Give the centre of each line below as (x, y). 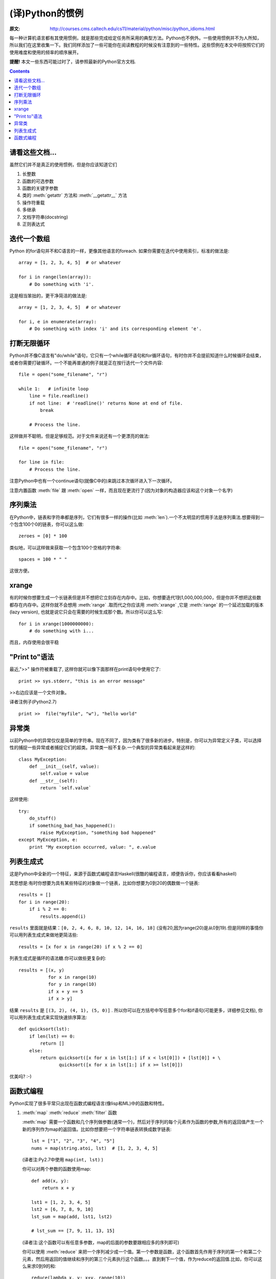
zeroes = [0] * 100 (43, 536)
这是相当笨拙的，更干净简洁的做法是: (48, 295)
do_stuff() (43, 818)
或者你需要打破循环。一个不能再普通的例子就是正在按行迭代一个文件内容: (86, 363)
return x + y (58, 1188)
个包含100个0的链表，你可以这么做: (47, 524)
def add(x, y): (50, 1181)
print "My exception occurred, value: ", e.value (92, 847)
